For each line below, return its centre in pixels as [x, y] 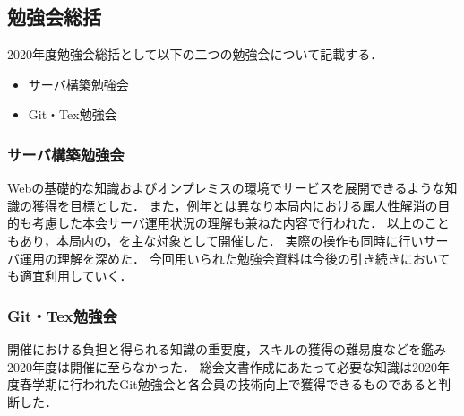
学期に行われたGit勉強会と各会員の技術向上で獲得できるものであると [235, 384]
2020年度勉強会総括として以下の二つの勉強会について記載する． [195, 54]
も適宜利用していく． [70, 276]
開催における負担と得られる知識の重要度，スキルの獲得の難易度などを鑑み [227, 348]
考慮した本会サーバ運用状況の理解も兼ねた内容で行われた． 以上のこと [241, 223]
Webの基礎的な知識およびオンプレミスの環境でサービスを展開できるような [226, 188]
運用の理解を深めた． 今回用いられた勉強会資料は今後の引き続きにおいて [235, 258]
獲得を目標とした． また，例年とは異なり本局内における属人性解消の [235, 205]
